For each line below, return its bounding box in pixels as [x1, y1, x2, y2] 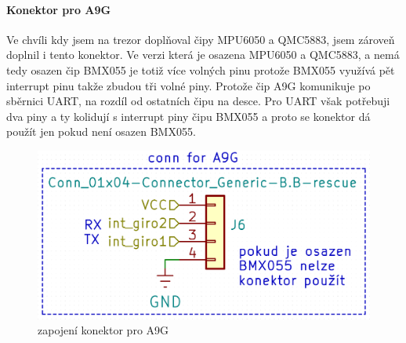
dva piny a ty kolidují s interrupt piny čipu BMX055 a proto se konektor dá [6, 108, 371, 124]
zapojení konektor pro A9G [38, 322, 169, 338]
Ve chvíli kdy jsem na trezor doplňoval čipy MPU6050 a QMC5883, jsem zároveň [6, 31, 395, 47]
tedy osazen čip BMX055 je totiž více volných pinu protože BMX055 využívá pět [6, 61, 395, 78]
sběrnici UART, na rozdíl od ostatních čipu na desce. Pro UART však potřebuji [6, 93, 390, 109]
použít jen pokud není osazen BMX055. [6, 123, 196, 140]
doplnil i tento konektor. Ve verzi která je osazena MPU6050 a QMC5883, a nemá [6, 46, 400, 63]
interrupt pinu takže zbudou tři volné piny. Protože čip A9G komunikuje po [6, 77, 371, 93]
